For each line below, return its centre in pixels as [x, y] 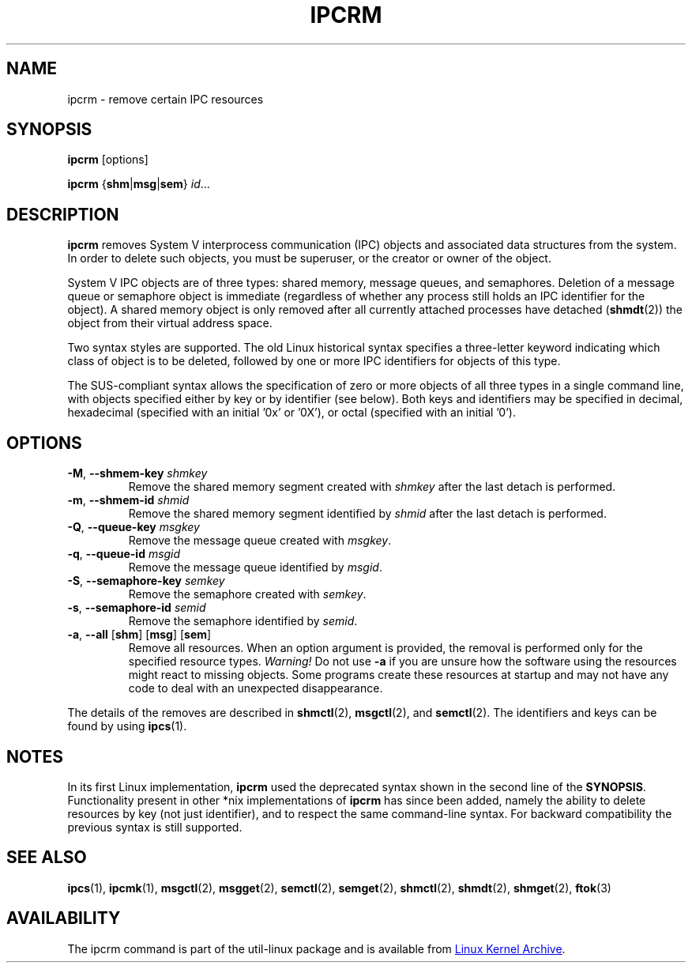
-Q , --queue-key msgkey [134, 527]
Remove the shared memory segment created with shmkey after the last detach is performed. [372, 487]
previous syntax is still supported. [155, 827]
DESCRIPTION [63, 214]
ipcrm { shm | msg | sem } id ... [139, 184]
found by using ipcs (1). [127, 726]
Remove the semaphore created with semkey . [247, 594]
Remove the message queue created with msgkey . [260, 541]
